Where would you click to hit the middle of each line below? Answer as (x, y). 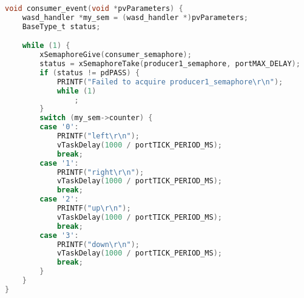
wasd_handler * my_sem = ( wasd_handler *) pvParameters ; (135, 17)
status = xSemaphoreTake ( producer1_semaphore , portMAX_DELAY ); (170, 64)
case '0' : (59, 127)
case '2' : (59, 199)
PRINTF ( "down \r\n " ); (98, 244)
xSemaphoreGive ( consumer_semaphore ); (116, 55)
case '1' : (59, 163)
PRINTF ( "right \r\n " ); (100, 172)
